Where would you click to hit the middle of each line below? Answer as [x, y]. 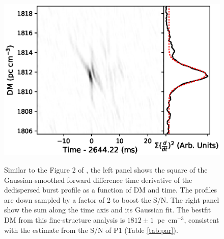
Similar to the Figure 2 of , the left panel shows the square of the [106, 170]
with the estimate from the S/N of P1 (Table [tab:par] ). [91, 230]
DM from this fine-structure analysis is [65, 220]
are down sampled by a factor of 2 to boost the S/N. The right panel [112, 199]
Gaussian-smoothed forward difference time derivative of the [98, 180]
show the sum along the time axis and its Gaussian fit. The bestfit [108, 210]
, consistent [202, 220]
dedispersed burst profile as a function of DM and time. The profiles [111, 190]
